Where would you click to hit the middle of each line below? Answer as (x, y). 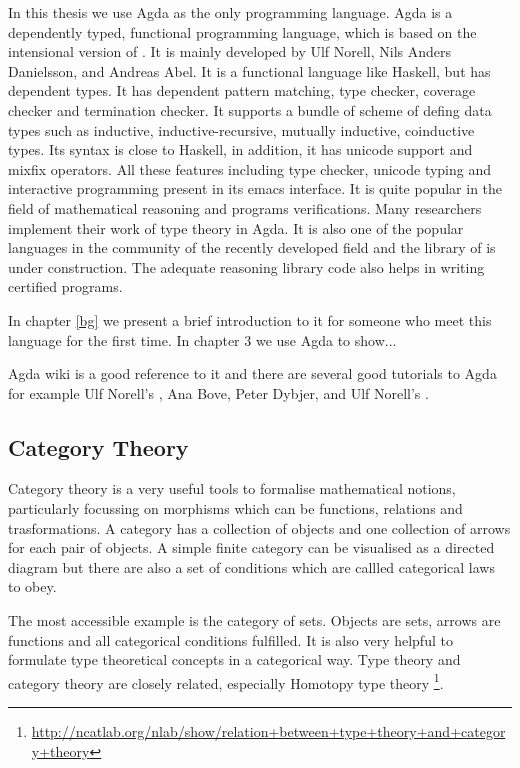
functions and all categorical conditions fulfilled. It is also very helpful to (230, 639)
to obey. (32, 586)
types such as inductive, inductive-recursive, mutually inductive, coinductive (241, 129)
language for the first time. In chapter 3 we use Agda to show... (202, 339)
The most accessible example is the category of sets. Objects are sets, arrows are (254, 620)
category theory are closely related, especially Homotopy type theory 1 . (226, 681)
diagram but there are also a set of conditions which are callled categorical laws (251, 566)
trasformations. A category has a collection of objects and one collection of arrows (259, 527)
